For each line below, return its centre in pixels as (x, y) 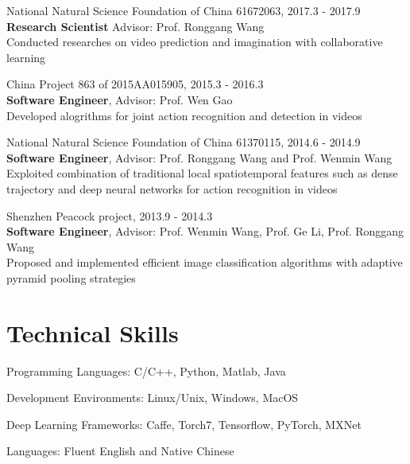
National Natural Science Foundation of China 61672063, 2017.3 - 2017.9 (184, 10)
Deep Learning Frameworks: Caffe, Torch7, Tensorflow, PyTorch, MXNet (184, 424)
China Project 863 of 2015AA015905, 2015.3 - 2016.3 (135, 84)
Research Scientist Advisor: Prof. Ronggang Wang (135, 26)
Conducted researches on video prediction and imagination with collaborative (195, 42)
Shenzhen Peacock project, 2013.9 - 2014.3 (110, 215)
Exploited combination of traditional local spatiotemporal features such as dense (202, 173)
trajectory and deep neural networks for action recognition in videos (172, 188)
